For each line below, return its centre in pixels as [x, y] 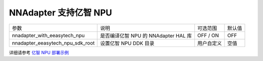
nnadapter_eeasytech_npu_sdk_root [53, 43]
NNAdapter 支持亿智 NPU [60, 13]
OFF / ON [208, 35]
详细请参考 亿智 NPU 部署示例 [39, 52]
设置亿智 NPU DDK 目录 [127, 43]
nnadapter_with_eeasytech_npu [48, 35]
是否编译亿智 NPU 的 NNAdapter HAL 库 [146, 35]
